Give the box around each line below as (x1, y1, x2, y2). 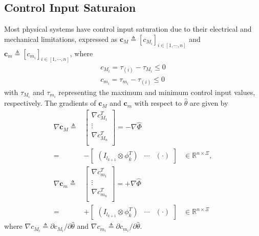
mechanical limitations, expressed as (4, 33, 118, 44)
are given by (189, 98, 228, 108)
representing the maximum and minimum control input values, (58, 86, 255, 97)
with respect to (134, 98, 182, 108)
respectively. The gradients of (4, 98, 96, 108)
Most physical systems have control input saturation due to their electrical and (4, 23, 252, 34)
